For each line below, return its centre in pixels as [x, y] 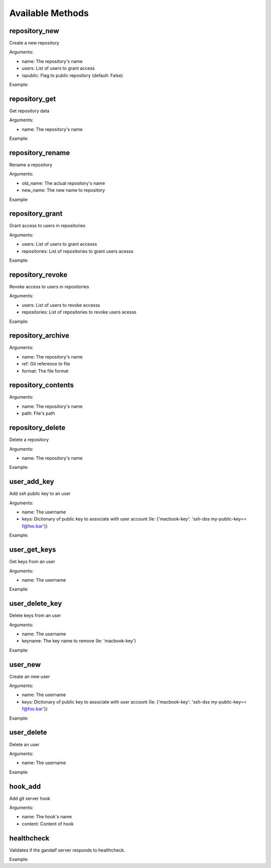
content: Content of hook [48, 824]
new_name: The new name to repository [63, 190]
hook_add [25, 787]
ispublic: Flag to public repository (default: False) [72, 75]
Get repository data [29, 111]
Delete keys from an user [35, 616]
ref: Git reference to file [46, 364]
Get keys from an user [32, 562]
